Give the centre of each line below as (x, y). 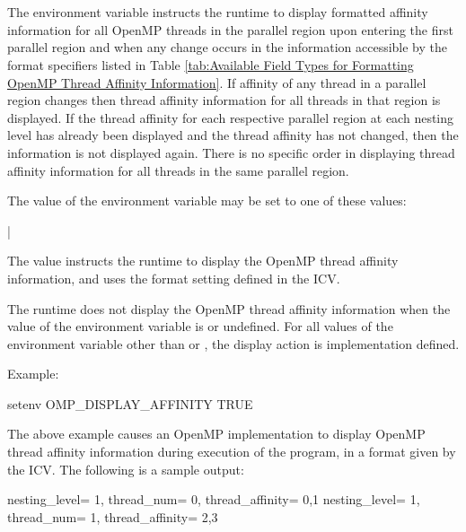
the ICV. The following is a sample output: (126, 469)
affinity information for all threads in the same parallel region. (178, 170)
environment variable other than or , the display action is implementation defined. (233, 343)
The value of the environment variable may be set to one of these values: (207, 201)
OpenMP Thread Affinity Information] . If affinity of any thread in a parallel (217, 82)
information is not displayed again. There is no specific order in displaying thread (231, 152)
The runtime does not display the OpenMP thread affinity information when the (229, 308)
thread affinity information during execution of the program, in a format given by (232, 452)
